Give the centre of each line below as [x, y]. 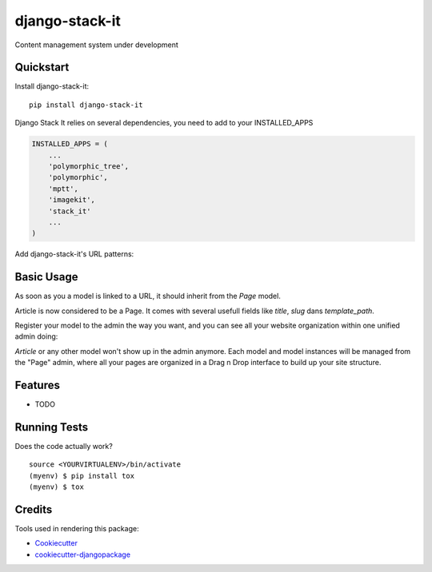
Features [37, 385]
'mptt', [64, 189]
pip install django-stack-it [86, 105]
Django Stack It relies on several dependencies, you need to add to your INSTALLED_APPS [164, 123]
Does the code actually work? [64, 446]
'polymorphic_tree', [89, 167]
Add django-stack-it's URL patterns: [74, 254]
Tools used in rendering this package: [77, 529]
